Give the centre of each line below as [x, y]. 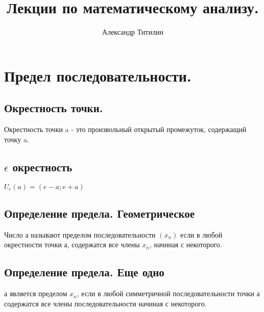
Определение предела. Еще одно [84, 272]
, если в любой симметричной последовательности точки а [168, 293]
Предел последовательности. [98, 75]
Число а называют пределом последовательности [80, 234]
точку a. [17, 139]
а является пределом [36, 293]
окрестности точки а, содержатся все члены [72, 244]
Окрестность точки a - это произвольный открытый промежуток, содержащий [125, 129]
